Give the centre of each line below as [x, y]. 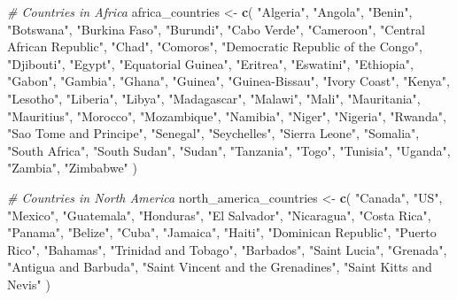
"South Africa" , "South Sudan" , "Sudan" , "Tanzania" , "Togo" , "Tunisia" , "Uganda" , [229, 150]
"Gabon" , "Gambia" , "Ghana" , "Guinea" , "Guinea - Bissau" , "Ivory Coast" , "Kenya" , [228, 81]
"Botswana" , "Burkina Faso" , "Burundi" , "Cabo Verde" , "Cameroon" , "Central [216, 29]
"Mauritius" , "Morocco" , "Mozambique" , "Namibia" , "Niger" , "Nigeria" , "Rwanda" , [227, 115]
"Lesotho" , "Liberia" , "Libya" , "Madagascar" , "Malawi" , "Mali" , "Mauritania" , [214, 98]
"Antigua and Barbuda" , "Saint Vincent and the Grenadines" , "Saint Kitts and [220, 267]
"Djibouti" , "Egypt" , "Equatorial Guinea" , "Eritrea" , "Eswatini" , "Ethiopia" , [210, 63]
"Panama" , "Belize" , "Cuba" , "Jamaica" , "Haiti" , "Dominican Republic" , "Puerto [222, 232]
